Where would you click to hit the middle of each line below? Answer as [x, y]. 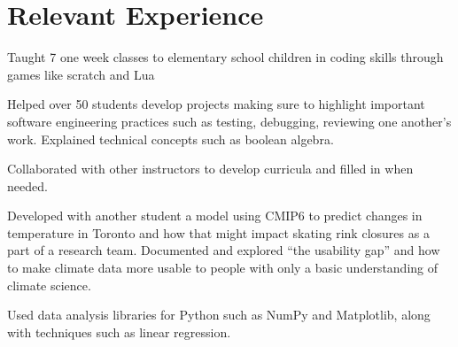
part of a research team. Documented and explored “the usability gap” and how [224, 250]
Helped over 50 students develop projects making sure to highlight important [216, 104]
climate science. [49, 285]
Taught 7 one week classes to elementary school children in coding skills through [225, 57]
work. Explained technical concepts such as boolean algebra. [171, 139]
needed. [27, 185]
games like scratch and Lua [81, 74]
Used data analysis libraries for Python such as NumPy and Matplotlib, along [219, 315]
